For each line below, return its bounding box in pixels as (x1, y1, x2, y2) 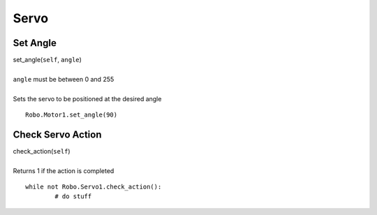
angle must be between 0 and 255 (13, 75, 114, 83)
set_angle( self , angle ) (13, 56, 82, 64)
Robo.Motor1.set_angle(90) (25, 111, 118, 119)
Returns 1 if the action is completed (13, 166, 114, 175)
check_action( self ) (13, 147, 71, 155)
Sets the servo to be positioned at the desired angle (13, 94, 162, 103)
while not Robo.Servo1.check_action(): (25, 183, 162, 191)
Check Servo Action (13, 128, 102, 140)
